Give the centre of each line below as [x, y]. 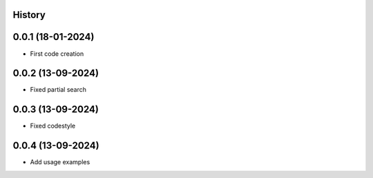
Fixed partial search [58, 90]
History [29, 15]
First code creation [57, 53]
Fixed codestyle [53, 126]
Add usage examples [60, 162]
